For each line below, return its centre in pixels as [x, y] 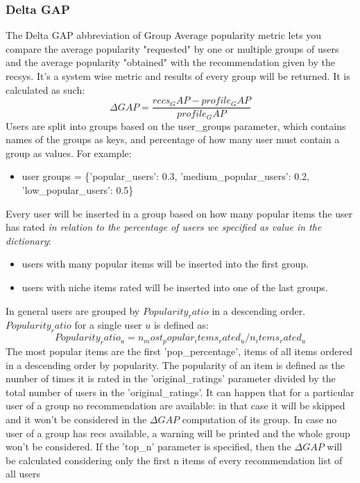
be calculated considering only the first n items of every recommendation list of [174, 460]
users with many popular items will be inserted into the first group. [165, 264]
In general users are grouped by [73, 310]
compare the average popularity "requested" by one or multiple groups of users [172, 48]
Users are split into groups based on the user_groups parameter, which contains [176, 125]
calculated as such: [45, 89]
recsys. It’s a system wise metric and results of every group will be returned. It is [178, 76]
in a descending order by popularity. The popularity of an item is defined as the [175, 365]
